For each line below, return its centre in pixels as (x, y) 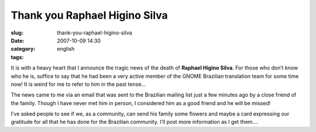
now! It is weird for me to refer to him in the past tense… (78, 84)
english (66, 49)
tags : (17, 57)
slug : (17, 33)
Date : (18, 40)
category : (23, 49)
